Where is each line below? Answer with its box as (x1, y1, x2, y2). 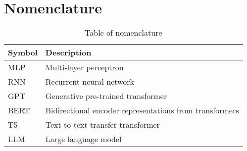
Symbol (8, 47, 38, 58)
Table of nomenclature (85, 27, 162, 39)
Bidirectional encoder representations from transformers (45, 104, 239, 116)
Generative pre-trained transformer (45, 90, 167, 102)
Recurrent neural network (45, 76, 134, 88)
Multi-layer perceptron (45, 61, 124, 73)
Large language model (45, 133, 122, 145)
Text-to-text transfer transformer (45, 119, 160, 131)
